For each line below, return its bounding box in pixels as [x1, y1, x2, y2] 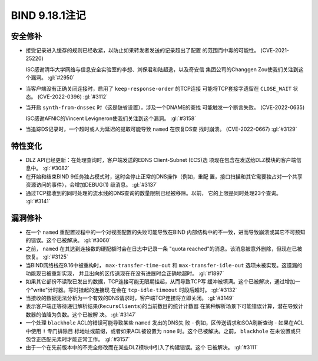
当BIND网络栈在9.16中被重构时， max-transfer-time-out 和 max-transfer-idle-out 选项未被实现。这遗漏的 [25, 261, 303, 269]
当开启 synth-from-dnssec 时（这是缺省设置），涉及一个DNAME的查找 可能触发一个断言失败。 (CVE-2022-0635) [25, 104, 305, 111]
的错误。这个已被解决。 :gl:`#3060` [25, 237, 111, 244]
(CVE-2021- [260, 47, 290, 54]
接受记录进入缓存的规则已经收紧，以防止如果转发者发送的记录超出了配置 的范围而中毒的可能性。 [25, 47, 259, 54]
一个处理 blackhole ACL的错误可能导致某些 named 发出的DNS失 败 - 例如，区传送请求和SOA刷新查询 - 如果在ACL [25, 319, 304, 326]
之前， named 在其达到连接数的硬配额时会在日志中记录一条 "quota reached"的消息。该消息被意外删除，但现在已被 [25, 245, 303, 252]
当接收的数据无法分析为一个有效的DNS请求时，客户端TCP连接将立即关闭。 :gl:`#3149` [25, 294, 234, 302]
